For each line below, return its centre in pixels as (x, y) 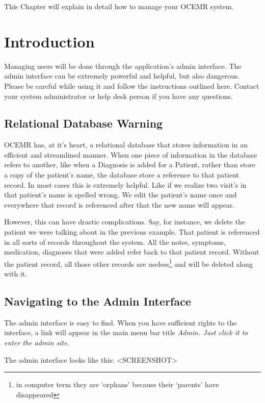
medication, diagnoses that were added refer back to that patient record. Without (132, 252)
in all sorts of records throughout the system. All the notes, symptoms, (115, 242)
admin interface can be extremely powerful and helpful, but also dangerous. (122, 76)
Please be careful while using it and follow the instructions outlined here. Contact (132, 85)
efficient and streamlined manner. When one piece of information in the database (131, 154)
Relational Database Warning (84, 123)
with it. (16, 274)
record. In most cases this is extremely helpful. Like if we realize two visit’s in (125, 184)
